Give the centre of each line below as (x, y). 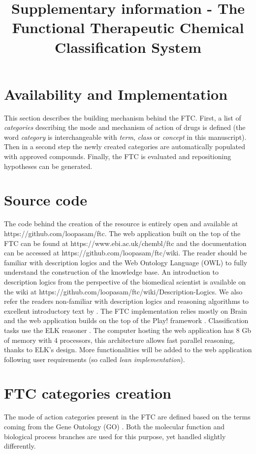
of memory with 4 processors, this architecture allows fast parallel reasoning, (120, 340)
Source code (46, 200)
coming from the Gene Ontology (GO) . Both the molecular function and (114, 426)
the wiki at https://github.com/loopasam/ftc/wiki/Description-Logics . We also (123, 291)
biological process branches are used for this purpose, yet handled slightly (115, 436)
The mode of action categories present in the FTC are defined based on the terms (127, 417)
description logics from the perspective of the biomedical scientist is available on (125, 281)
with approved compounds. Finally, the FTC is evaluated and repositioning (118, 156)
